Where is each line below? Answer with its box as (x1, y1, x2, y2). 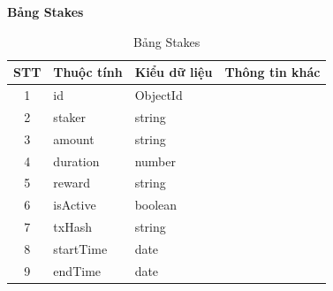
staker (53, 107, 87, 126)
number (134, 151, 176, 170)
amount (53, 129, 95, 148)
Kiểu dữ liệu (134, 63, 213, 81)
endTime (53, 261, 102, 280)
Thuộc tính (53, 63, 123, 81)
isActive (53, 195, 96, 214)
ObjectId (134, 86, 183, 104)
